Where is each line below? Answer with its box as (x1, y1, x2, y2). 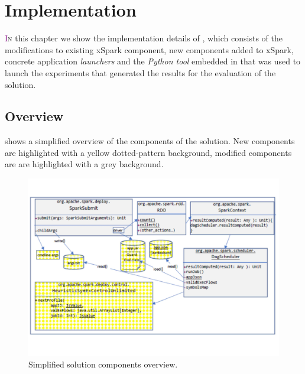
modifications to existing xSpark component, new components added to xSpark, (5, 43, 294, 56)
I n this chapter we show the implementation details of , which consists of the (5, 32, 283, 44)
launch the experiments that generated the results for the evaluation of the (5, 66, 276, 79)
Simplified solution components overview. (28, 357, 178, 370)
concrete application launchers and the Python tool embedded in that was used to (5, 55, 301, 67)
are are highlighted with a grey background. (5, 158, 164, 170)
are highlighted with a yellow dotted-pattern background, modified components (5, 146, 292, 158)
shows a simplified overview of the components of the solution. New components (5, 135, 295, 147)
